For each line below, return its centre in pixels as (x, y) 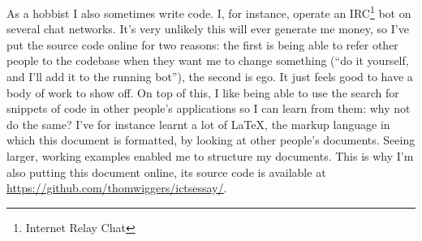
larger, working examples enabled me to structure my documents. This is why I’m (210, 156)
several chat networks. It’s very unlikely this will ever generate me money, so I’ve (208, 29)
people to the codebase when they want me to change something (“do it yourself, (208, 60)
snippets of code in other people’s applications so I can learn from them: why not (209, 108)
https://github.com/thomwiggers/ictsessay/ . (117, 188)
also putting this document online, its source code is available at (166, 172)
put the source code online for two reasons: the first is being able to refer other (202, 44)
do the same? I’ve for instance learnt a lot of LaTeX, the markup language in (198, 124)
